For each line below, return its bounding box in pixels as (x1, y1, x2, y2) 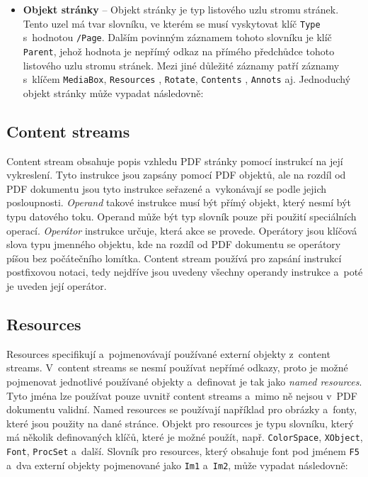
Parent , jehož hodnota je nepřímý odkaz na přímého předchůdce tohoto (23, 43, 335, 58)
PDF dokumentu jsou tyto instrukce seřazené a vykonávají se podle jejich (6, 181, 327, 196)
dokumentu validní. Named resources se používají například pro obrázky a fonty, (6, 402, 357, 417)
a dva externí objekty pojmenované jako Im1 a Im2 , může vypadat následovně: (6, 457, 348, 472)
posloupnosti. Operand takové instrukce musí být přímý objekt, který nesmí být (6, 195, 352, 210)
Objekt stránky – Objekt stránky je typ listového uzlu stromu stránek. (23, 2, 339, 16)
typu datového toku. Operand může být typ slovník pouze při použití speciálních (6, 208, 357, 223)
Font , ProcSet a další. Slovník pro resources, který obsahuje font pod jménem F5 (6, 443, 360, 458)
